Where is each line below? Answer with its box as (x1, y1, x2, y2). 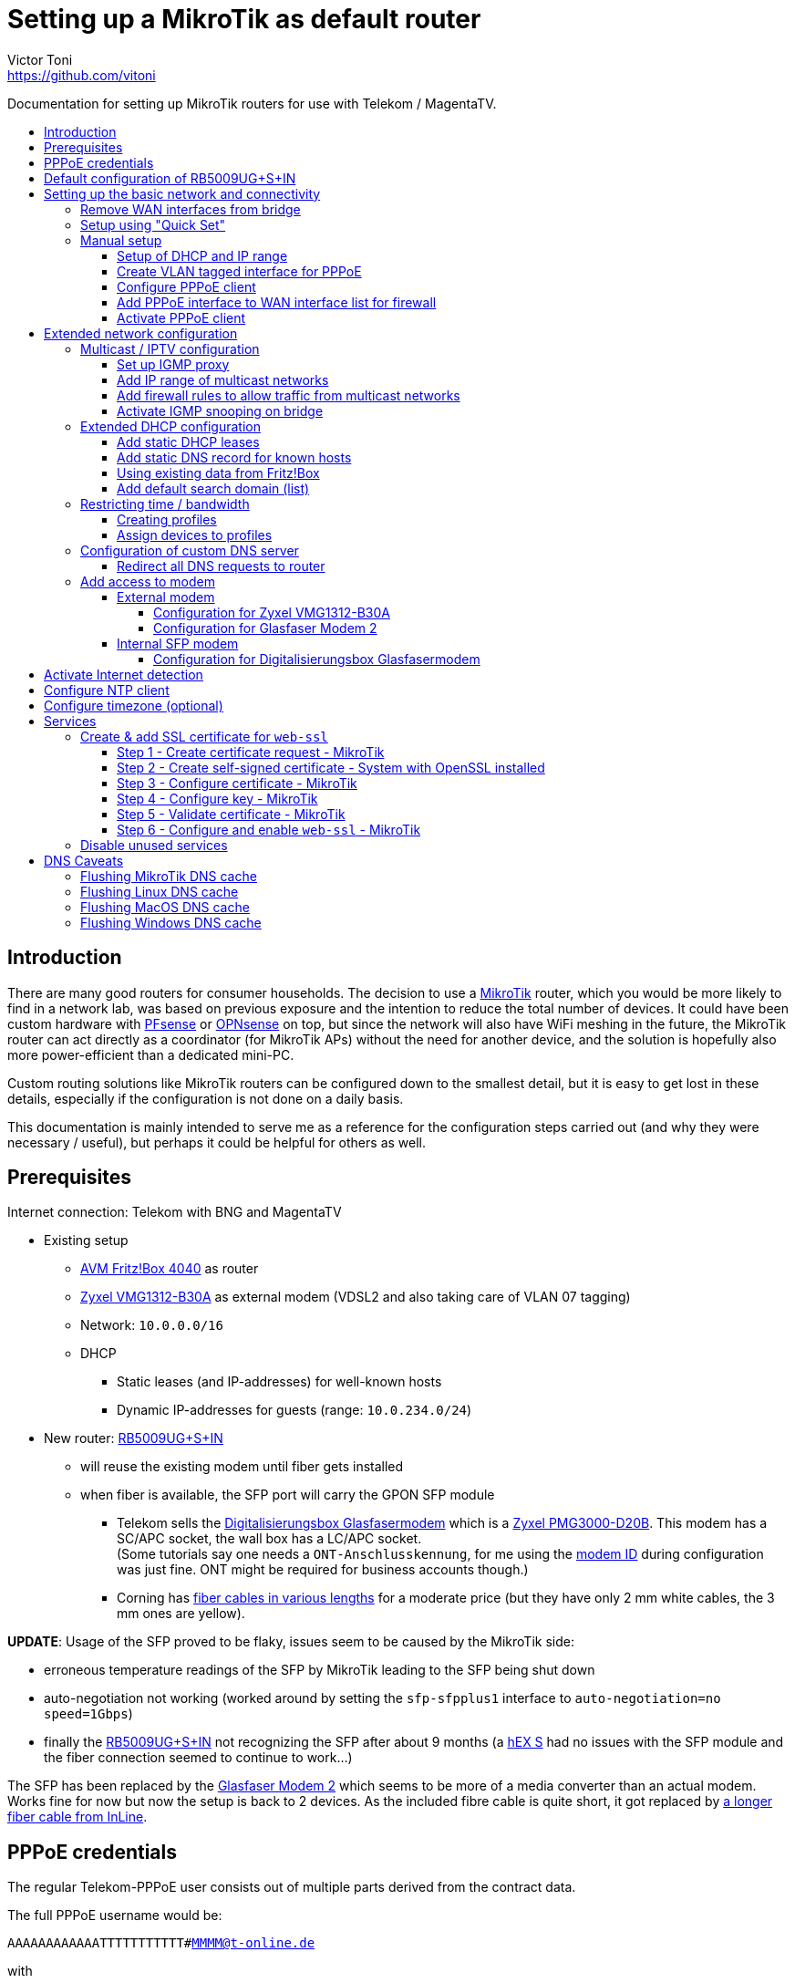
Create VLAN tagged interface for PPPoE (117, 263, 362, 279)
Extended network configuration (44, 325, 238, 341)
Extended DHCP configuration (80, 418, 261, 434)
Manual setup (80, 232, 162, 248)
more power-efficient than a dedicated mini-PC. (7, 1046, 294, 1063)
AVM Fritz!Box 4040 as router (80, 1261, 259, 1277)
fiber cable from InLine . (7, 1809, 148, 1825)
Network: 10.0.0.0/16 (80, 1317, 223, 1334)
